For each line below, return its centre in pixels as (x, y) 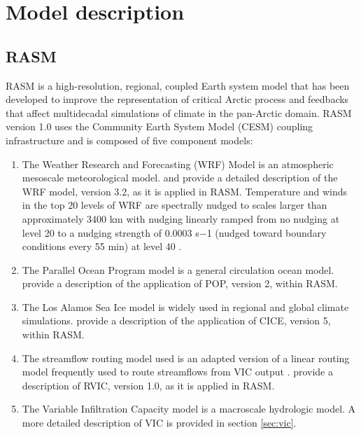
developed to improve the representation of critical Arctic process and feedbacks (177, 99)
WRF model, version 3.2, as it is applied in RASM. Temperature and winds (184, 191)
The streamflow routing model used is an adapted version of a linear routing (186, 358)
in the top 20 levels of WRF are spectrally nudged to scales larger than (175, 205)
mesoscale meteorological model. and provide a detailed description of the (180, 178)
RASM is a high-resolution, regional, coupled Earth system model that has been (178, 85)
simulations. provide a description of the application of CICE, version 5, (176, 320)
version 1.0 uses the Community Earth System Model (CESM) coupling (160, 126)
